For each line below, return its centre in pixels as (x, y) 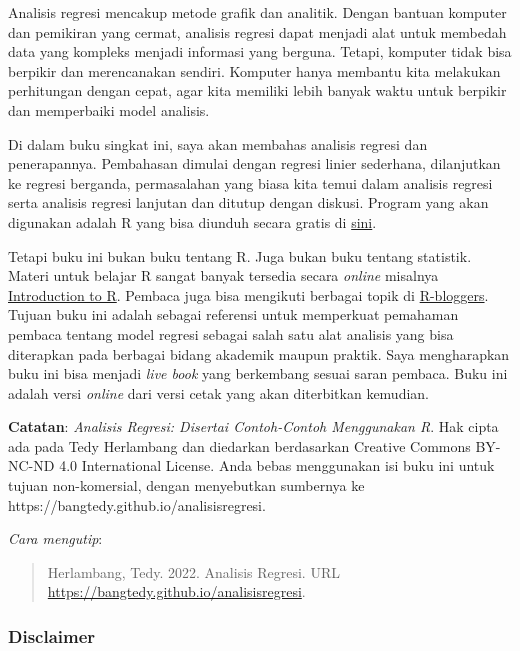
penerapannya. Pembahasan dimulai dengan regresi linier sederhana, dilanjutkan (254, 163)
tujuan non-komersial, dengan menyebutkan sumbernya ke (186, 485)
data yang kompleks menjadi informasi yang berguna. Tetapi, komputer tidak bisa (260, 51)
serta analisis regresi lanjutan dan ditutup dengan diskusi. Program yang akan (248, 202)
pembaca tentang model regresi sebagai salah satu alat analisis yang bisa (231, 333)
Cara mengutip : (55, 538)
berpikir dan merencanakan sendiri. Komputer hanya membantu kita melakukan (254, 70)
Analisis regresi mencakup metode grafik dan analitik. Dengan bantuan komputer (257, 12)
